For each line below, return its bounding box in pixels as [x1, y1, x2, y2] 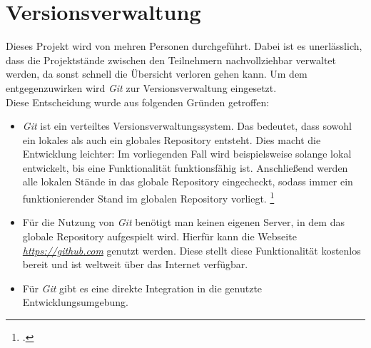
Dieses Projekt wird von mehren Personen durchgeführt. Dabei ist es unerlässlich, [6, 39, 362, 53]
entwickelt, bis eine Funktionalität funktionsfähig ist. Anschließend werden [22, 160, 348, 175]
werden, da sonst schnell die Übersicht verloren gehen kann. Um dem [6, 66, 308, 81]
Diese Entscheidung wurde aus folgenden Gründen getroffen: [6, 94, 270, 109]
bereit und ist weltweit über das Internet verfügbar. [22, 257, 248, 272]
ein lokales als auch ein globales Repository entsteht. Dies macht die [22, 132, 321, 147]
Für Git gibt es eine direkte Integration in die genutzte [22, 280, 263, 295]
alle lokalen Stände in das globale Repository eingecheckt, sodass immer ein [22, 174, 353, 189]
